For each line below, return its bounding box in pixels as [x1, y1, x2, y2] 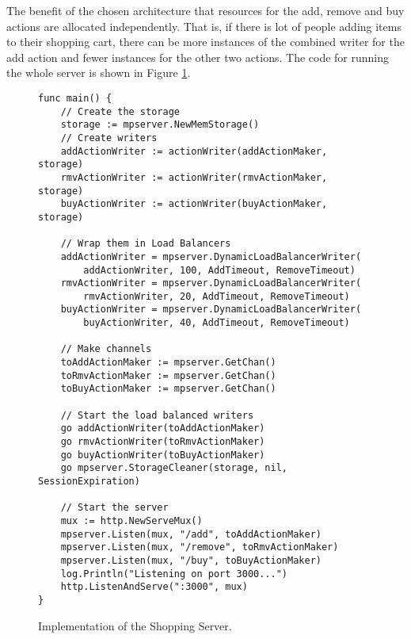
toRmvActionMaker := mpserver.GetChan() [60, 369, 276, 381]
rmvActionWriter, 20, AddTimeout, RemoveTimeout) [83, 290, 350, 302]
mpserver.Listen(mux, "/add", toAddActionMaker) [60, 528, 322, 540]
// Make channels [60, 343, 152, 355]
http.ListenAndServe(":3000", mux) [60, 581, 248, 593]
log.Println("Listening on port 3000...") [60, 568, 287, 580]
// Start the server [60, 502, 169, 514]
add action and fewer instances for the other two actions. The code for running [6, 48, 390, 65]
